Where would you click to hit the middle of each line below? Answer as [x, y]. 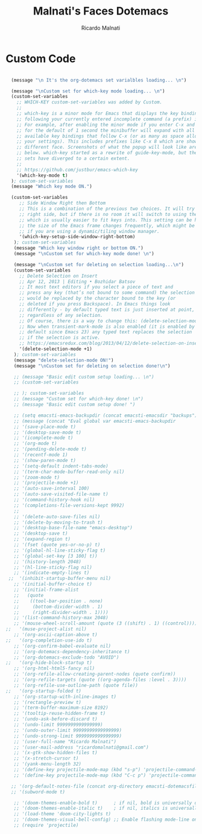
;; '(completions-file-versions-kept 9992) [69, 505]
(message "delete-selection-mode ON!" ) [64, 360]
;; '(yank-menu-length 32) [48, 764]
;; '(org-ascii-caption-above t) [55, 635]
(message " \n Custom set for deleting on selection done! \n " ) [92, 366]
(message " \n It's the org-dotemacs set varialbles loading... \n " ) [99, 80]
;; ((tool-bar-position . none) [58, 601]
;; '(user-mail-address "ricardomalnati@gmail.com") [81, 747]
